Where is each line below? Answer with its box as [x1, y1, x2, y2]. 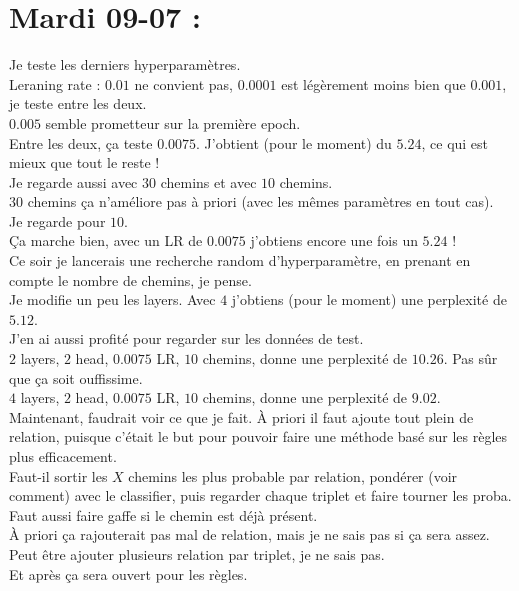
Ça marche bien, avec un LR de [9, 230, 203, 251]
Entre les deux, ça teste [9, 132, 153, 153]
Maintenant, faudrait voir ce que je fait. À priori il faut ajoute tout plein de [9, 406, 474, 427]
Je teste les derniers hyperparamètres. [9, 54, 241, 75]
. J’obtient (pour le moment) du [196, 132, 392, 153]
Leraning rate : [9, 73, 101, 94]
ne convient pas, [134, 73, 233, 94]
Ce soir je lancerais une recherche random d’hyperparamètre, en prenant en [9, 250, 471, 271]
